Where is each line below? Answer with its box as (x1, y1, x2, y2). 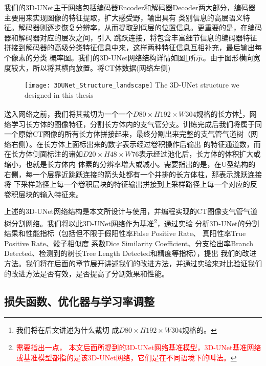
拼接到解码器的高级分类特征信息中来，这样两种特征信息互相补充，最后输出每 (4, 42, 262, 53)
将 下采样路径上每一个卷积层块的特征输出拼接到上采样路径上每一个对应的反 (4, 179, 257, 189)
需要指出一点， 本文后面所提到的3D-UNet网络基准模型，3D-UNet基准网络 (16, 342, 261, 353)
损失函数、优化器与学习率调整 (4, 293, 154, 309)
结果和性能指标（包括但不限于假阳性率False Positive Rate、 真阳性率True (4, 228, 246, 239)
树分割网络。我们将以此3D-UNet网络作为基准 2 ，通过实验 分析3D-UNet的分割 (4, 217, 259, 228)
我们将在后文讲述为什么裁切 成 (16, 325, 119, 335)
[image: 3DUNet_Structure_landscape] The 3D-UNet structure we (25, 79, 239, 90)
